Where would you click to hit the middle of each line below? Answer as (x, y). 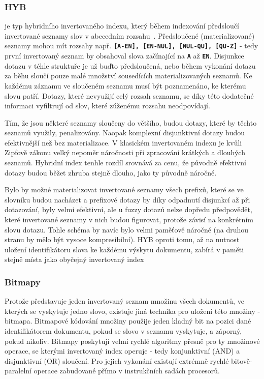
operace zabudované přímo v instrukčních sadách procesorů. (127, 371)
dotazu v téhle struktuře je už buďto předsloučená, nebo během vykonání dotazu (130, 65)
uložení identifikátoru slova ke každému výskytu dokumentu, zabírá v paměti (124, 249)
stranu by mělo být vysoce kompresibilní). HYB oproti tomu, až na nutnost (122, 239)
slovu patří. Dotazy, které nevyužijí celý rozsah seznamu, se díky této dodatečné (129, 95)
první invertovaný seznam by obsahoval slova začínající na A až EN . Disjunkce (124, 56)
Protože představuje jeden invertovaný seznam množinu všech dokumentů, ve (124, 301)
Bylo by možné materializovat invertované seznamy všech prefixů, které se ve (124, 189)
